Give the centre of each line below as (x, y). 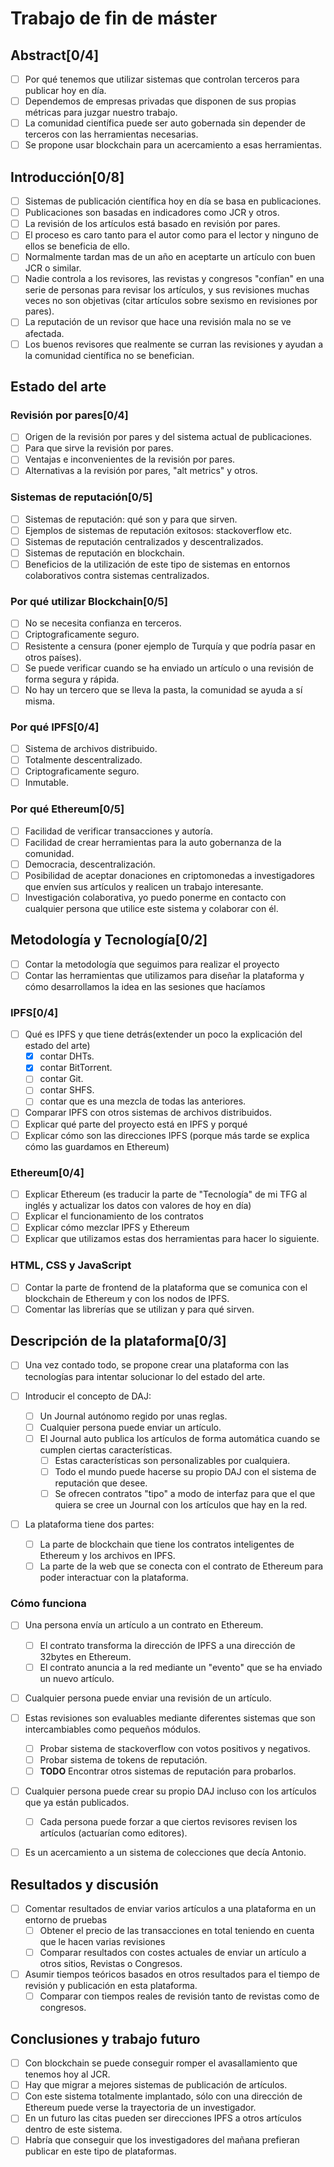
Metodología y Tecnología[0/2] (109, 940)
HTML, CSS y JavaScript (71, 1265)
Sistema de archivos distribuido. (91, 749)
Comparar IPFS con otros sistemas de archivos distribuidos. (148, 1113)
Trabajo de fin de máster (114, 18)
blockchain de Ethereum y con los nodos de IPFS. (127, 1298)
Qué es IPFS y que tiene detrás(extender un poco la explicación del (163, 1034)
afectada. (44, 333)
